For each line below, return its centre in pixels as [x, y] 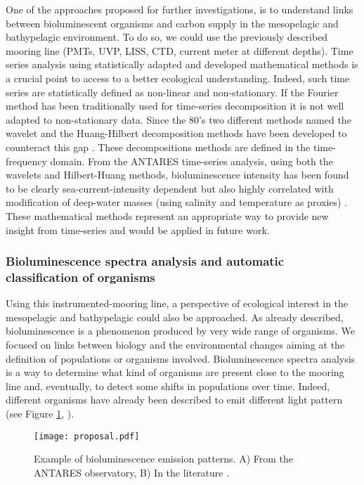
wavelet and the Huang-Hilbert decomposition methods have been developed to [176, 133]
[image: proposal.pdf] [87, 436]
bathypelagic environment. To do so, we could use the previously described [167, 37]
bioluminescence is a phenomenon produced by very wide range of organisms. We [181, 331]
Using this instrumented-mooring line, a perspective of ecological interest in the [177, 303]
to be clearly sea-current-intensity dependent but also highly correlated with [170, 188]
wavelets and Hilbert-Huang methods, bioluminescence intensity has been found [177, 175]
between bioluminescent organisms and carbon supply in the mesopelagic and [172, 23]
